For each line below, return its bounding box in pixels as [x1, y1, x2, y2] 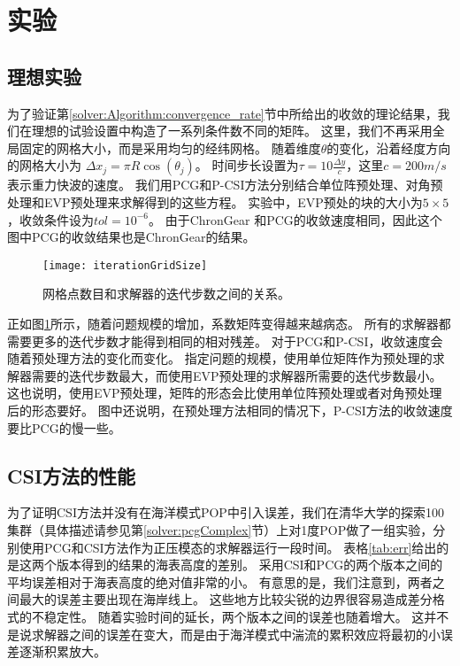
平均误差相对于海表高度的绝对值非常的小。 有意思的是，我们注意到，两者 [7, 572, 433, 591]
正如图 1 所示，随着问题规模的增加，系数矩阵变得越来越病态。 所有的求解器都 [7, 314, 451, 332]
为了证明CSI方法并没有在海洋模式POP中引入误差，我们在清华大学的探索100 [7, 503, 444, 522]
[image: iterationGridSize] [42, 259, 208, 272]
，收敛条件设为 [7, 210, 94, 228]
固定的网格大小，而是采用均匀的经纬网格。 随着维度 [19, 138, 321, 157]
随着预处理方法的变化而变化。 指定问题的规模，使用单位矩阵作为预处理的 [7, 349, 433, 368]
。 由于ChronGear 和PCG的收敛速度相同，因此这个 [149, 210, 442, 228]
